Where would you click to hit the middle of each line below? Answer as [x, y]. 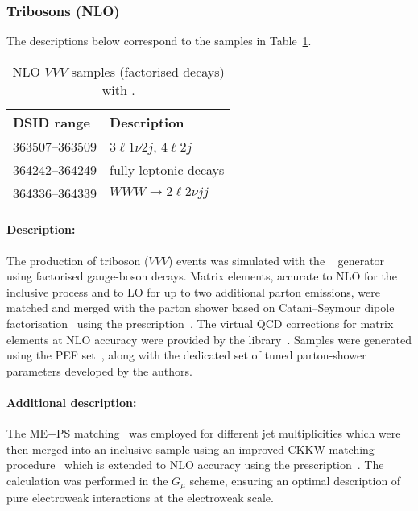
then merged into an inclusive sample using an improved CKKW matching [190, 449]
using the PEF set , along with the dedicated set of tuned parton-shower [186, 355]
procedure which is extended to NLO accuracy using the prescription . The [195, 465]
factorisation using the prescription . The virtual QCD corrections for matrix [200, 323]
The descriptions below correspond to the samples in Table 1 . [159, 41]
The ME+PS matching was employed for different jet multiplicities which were [204, 433]
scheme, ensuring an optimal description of [295, 480]
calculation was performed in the [87, 480]
